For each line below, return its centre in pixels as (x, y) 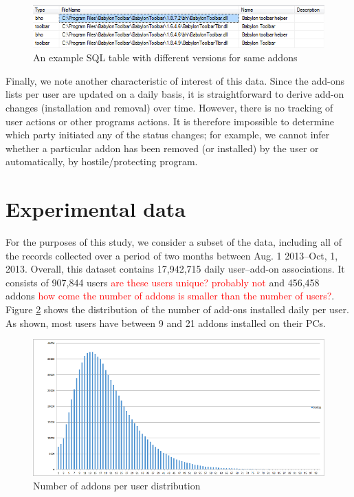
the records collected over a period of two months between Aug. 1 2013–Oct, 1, (172, 255)
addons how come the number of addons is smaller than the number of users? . (170, 296)
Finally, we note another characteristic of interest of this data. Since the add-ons (175, 80)
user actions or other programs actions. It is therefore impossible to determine (170, 121)
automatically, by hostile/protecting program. (102, 161)
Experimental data (96, 209)
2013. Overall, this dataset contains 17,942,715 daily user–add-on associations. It (175, 269)
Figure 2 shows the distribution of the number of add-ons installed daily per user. (177, 309)
